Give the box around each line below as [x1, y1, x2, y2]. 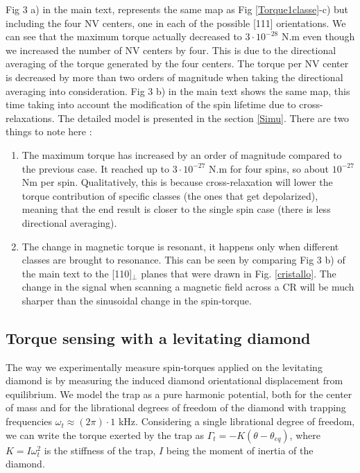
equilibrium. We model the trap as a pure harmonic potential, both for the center [6, 386, 352, 401]
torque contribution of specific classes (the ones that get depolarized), [22, 188, 318, 203]
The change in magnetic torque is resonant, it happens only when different [22, 239, 339, 253]
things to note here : [6, 124, 92, 139]
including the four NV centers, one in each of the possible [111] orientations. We [6, 15, 346, 30]
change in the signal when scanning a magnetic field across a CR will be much [22, 279, 354, 294]
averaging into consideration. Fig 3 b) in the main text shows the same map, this [6, 83, 350, 98]
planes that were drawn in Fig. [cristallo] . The [141, 266, 336, 280]
